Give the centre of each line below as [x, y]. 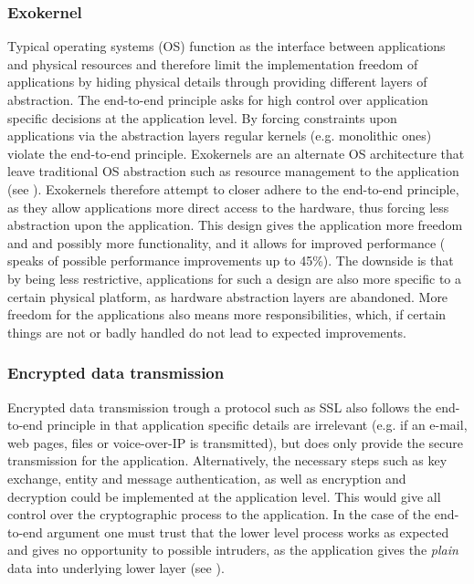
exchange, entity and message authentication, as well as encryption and [207, 478]
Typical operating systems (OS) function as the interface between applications [226, 46]
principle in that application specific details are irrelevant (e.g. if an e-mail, [257, 425]
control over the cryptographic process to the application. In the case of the [219, 514]
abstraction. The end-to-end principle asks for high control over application [218, 99]
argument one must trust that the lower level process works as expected [248, 532]
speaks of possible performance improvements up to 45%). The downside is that [231, 261]
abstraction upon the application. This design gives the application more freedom [235, 225]
